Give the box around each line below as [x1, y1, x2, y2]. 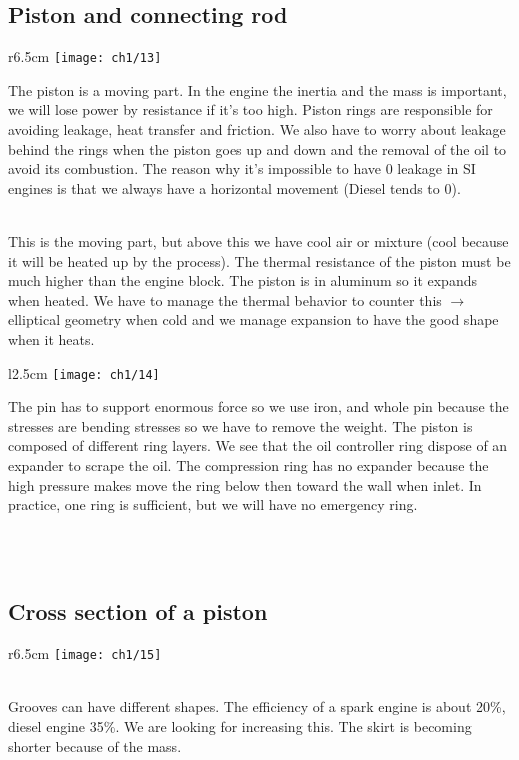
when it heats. [8, 328, 95, 349]
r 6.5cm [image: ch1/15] [8, 643, 162, 664]
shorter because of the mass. [8, 735, 182, 756]
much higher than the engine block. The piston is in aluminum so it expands [8, 270, 477, 291]
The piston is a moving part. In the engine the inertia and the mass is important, [8, 79, 507, 100]
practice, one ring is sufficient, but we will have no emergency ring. [8, 494, 418, 515]
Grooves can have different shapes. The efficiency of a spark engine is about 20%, [8, 696, 506, 717]
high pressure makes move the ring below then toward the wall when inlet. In [8, 474, 482, 495]
